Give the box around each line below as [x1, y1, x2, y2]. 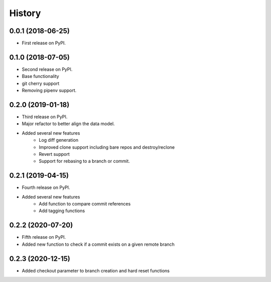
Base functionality [22, 73, 60, 79]
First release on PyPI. [22, 40, 66, 46]
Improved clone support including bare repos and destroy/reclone [39, 144, 175, 150]
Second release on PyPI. [22, 66, 73, 72]
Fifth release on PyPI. [22, 234, 66, 240]
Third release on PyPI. [22, 114, 68, 120]
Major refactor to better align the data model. [22, 121, 115, 127]
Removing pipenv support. [22, 87, 77, 93]
